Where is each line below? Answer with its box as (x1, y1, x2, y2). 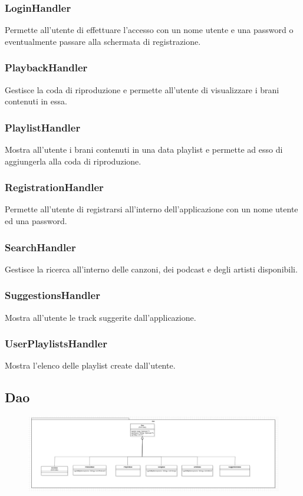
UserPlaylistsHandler (5, 336, 107, 351)
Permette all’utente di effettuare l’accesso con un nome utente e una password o (5, 24, 294, 36)
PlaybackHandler (5, 60, 88, 75)
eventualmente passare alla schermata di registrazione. (5, 35, 201, 47)
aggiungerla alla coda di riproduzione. (5, 155, 141, 167)
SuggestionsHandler (5, 288, 100, 303)
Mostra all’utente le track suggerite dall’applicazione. (5, 311, 196, 323)
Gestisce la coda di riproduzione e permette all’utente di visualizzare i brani (5, 83, 279, 96)
